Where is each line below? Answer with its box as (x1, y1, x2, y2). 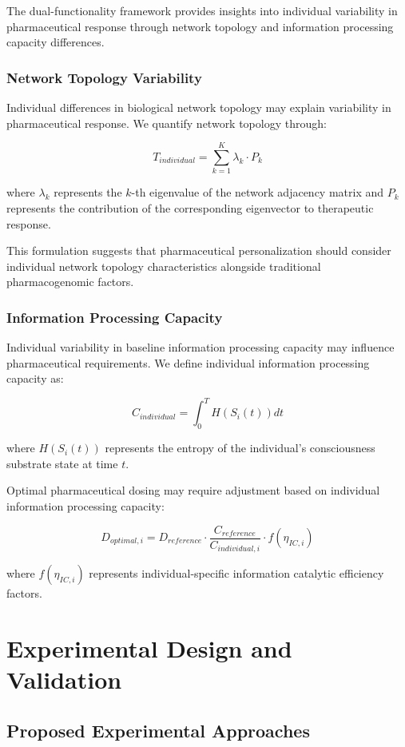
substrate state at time (6, 455, 118, 471)
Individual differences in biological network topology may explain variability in (6, 99, 391, 115)
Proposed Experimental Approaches (6, 717, 310, 742)
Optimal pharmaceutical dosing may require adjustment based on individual (6, 482, 380, 499)
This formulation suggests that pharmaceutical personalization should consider (6, 242, 391, 259)
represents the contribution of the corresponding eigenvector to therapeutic (6, 199, 374, 216)
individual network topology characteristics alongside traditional (6, 257, 321, 274)
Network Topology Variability (6, 67, 202, 87)
